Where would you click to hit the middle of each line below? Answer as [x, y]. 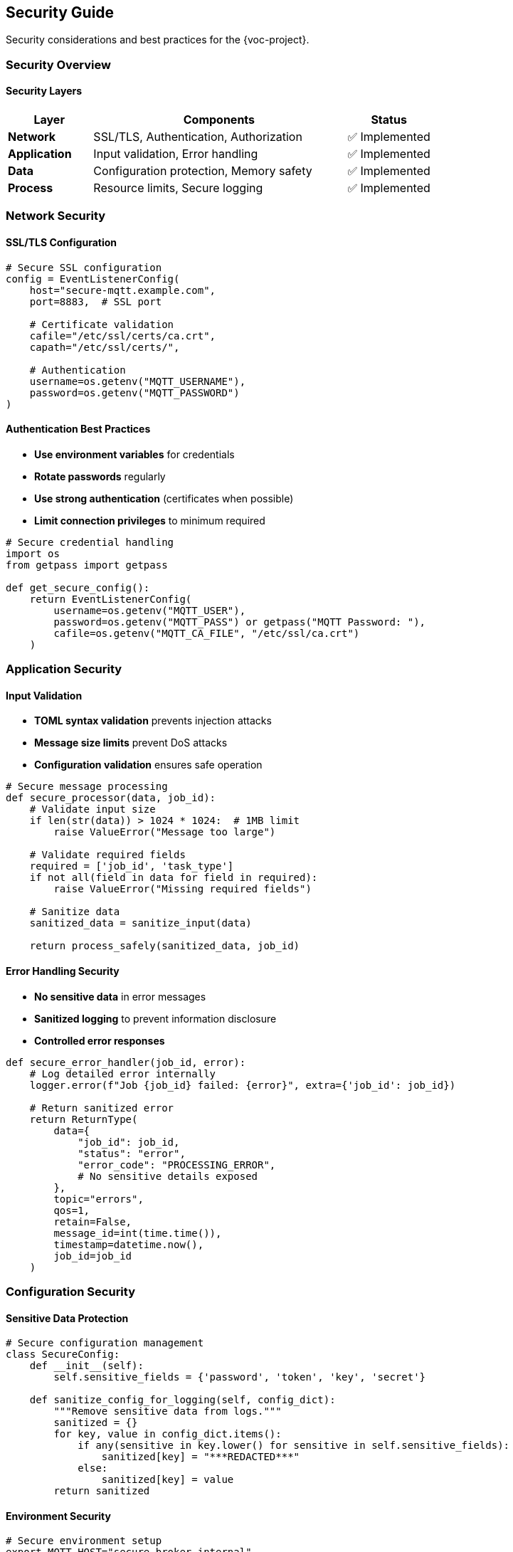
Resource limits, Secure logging [178, 188]
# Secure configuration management [105, 1343]
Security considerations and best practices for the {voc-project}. [158, 40]
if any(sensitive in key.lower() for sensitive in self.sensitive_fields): [294, 1446]
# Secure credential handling [90, 542]
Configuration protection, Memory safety [203, 171]
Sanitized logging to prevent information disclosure [155, 1018]
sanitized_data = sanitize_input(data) [141, 923]
